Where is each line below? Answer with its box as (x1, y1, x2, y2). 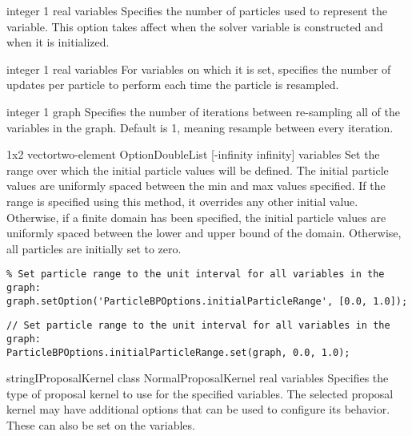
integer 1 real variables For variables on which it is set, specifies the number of (6, 60, 391, 77)
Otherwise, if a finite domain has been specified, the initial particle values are (6, 208, 386, 225)
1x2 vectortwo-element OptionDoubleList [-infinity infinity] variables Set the (6, 146, 380, 163)
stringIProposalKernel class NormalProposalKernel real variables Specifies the (6, 369, 389, 386)
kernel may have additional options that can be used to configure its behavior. (6, 401, 390, 418)
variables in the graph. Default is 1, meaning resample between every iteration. (6, 119, 394, 135)
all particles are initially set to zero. (6, 240, 182, 256)
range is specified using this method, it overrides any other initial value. (6, 192, 358, 209)
